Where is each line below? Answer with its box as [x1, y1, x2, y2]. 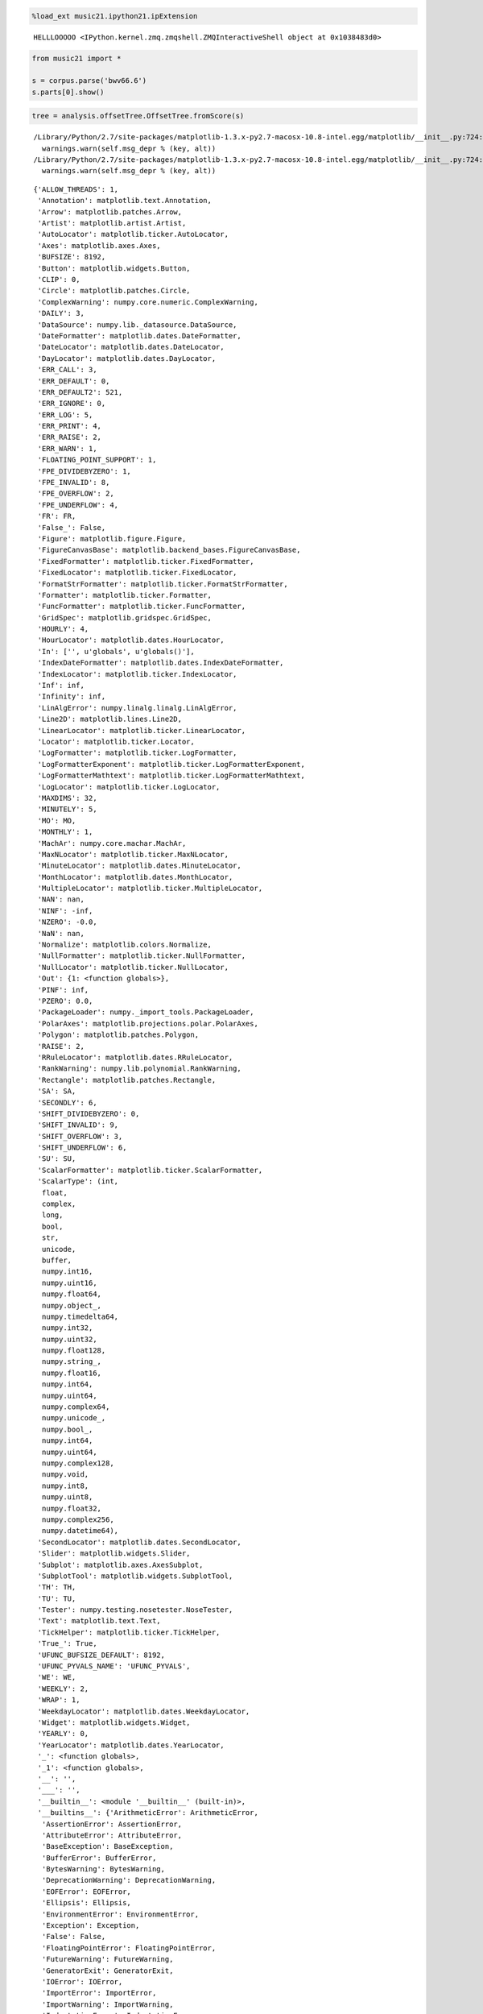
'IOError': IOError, [41, 1977, 123, 1986]
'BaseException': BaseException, [41, 1842, 174, 1851]
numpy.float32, [41, 1503, 102, 1513]
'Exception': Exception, [41, 1921, 140, 1930]
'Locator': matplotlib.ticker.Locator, [37, 737, 195, 746]
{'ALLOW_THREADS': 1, [33, 184, 119, 193]
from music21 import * [31, 53, 122, 63]
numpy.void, [41, 1470, 89, 1479]
